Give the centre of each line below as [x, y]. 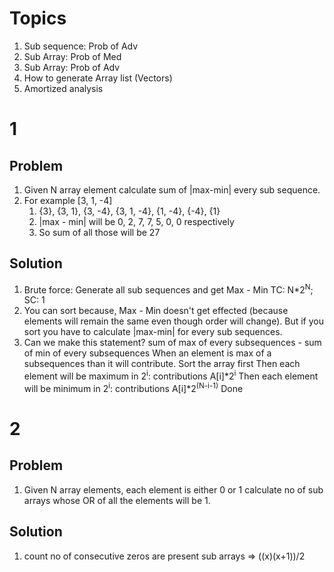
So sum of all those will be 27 [99, 232]
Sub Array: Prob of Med [72, 56]
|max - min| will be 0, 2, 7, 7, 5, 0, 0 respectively [136, 221]
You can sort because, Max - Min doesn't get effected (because [156, 311]
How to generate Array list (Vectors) [98, 78]
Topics [38, 18]
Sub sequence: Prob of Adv [81, 46]
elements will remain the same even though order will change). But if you [173, 321]
